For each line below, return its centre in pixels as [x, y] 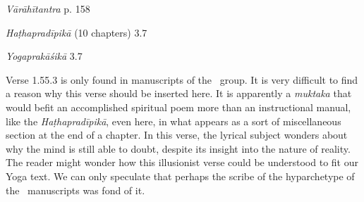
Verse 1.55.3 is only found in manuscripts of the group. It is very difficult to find [182, 79]
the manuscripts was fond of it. [75, 190]
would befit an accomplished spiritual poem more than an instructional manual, [178, 107]
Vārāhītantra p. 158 [48, 8]
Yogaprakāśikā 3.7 [44, 56]
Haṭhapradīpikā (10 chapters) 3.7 [77, 32]
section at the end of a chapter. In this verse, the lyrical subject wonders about [177, 135]
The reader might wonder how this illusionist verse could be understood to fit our [182, 162]
